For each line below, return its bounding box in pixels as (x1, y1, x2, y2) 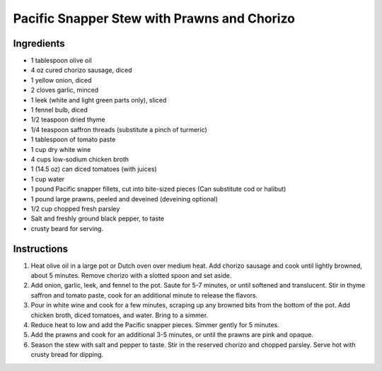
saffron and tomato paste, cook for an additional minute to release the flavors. (30, 290, 258, 300)
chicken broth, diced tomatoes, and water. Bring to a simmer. (30, 311, 209, 319)
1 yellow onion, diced (30, 76, 92, 84)
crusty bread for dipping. (30, 351, 104, 359)
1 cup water (30, 175, 65, 183)
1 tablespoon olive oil (30, 57, 92, 65)
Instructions (13, 242, 69, 254)
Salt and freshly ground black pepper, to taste (30, 214, 165, 223)
